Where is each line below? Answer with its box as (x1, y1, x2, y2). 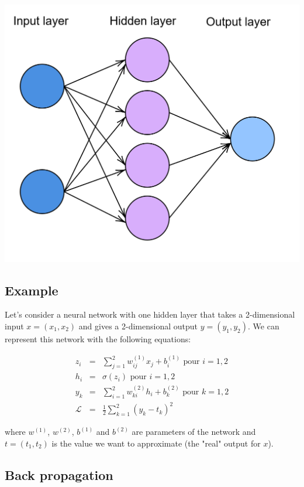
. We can (248, 319, 279, 332)
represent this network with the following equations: (5, 332, 191, 345)
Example (5, 281, 58, 299)
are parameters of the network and (132, 425, 256, 438)
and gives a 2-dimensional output (78, 319, 198, 332)
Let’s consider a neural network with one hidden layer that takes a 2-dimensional (5, 308, 295, 321)
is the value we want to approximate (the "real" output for (51, 437, 261, 449)
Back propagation (5, 465, 113, 483)
